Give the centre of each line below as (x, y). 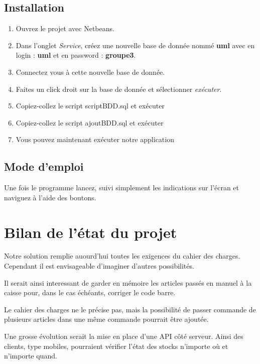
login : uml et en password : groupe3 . (76, 55)
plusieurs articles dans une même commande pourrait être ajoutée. (106, 319)
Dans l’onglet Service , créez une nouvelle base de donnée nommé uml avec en (135, 45)
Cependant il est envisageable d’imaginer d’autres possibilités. (99, 266)
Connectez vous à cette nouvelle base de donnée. (90, 72)
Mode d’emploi (44, 166)
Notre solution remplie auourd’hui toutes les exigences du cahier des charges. (122, 256)
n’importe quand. (31, 356)
